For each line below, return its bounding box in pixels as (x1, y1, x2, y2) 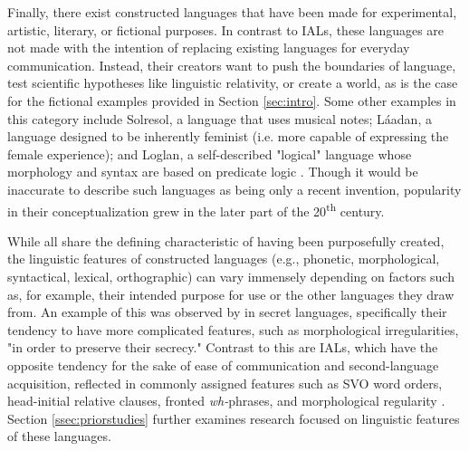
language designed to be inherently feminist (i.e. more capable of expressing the (7, 127, 449, 146)
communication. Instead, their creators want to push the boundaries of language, (7, 55, 456, 74)
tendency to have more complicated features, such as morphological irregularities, (7, 320, 459, 339)
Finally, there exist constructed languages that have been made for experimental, (7, 3, 457, 21)
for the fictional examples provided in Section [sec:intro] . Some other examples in (7, 91, 456, 110)
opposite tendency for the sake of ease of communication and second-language (7, 355, 439, 374)
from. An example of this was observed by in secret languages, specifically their (7, 302, 447, 321)
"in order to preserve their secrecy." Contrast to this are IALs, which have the (7, 338, 438, 357)
